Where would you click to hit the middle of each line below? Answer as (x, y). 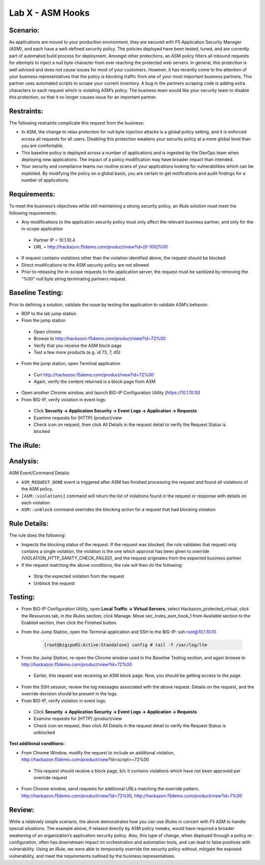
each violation (36, 502)
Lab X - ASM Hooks (50, 13)
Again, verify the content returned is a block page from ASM (94, 382)
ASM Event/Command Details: (40, 473)
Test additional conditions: (37, 743)
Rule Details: (29, 524)
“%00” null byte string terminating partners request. (74, 278)
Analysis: (24, 461)
